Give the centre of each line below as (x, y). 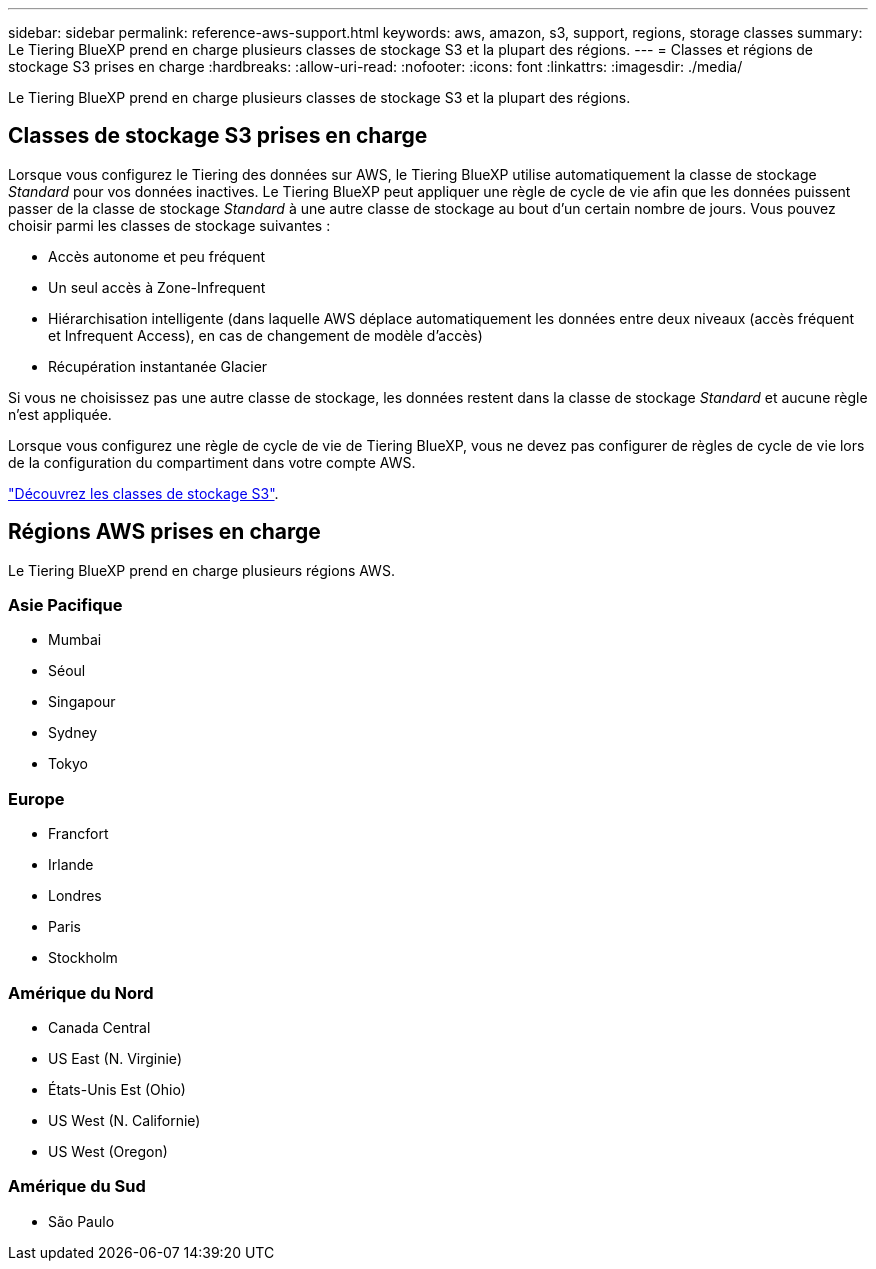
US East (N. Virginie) (115, 1058)
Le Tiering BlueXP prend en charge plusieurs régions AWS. (201, 570)
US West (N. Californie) (124, 1120)
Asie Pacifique (65, 605)
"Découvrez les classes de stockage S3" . (143, 493)
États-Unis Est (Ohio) (117, 1089)
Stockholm (83, 958)
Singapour (82, 702)
